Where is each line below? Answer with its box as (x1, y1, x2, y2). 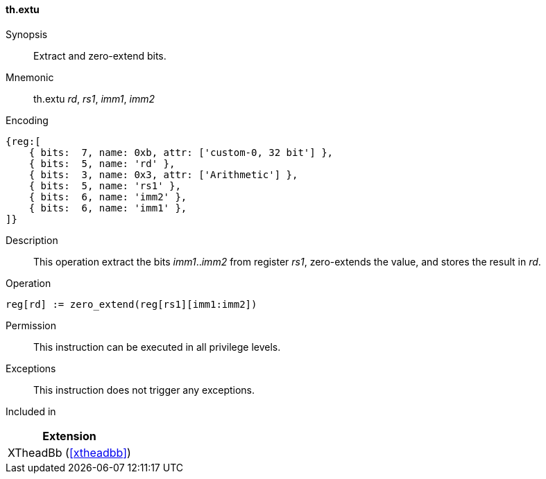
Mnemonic (6, 71, 54, 83)
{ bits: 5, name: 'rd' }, (28, 157, 176, 169)
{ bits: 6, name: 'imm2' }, (28, 191, 187, 202)
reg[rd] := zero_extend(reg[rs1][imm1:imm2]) (6, 298, 257, 310)
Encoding (6, 114, 49, 126)
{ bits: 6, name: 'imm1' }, (28, 202, 187, 214)
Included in (6, 405, 56, 417)
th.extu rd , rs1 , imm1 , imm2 (33, 92, 155, 105)
